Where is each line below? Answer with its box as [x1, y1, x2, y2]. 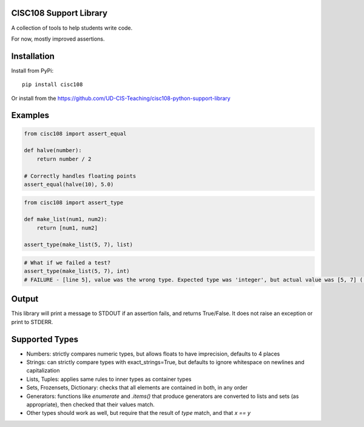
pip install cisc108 [22, 81, 83, 88]
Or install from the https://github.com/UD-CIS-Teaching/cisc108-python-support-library [11, 94, 231, 102]
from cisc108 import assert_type [24, 199, 124, 206]
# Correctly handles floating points [24, 173, 136, 179]
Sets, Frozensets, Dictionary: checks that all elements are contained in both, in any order [26, 384, 248, 391]
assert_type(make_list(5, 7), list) [24, 241, 133, 248]
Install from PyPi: [11, 67, 54, 74]
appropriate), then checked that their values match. [26, 400, 155, 408]
